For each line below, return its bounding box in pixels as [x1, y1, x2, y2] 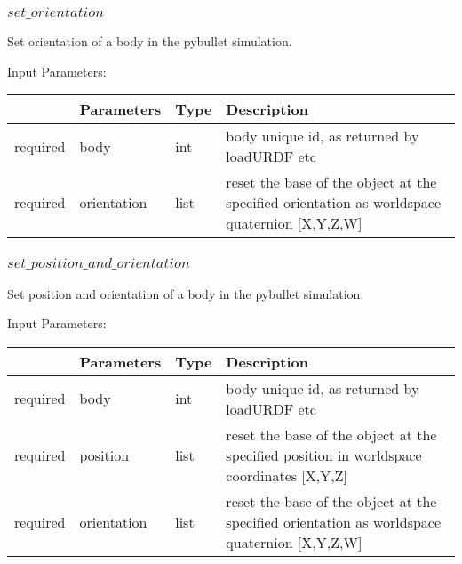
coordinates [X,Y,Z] [226, 464, 347, 486]
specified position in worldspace [226, 444, 422, 465]
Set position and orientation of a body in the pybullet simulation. [7, 284, 364, 302]
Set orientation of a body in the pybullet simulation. [7, 32, 292, 51]
